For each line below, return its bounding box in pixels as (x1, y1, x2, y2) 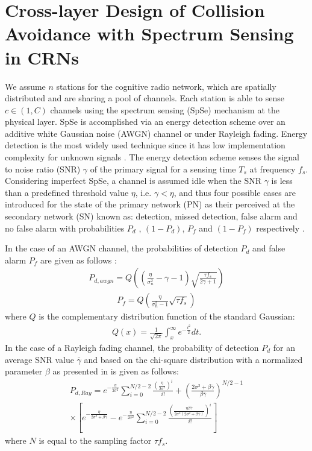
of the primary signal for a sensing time (90, 162, 236, 175)
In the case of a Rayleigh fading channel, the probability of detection (5, 341, 259, 353)
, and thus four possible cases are (173, 186, 296, 198)
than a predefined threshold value (5, 186, 129, 198)
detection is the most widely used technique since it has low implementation (5, 139, 285, 151)
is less (271, 174, 293, 187)
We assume (5, 80, 46, 92)
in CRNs (5, 45, 79, 69)
